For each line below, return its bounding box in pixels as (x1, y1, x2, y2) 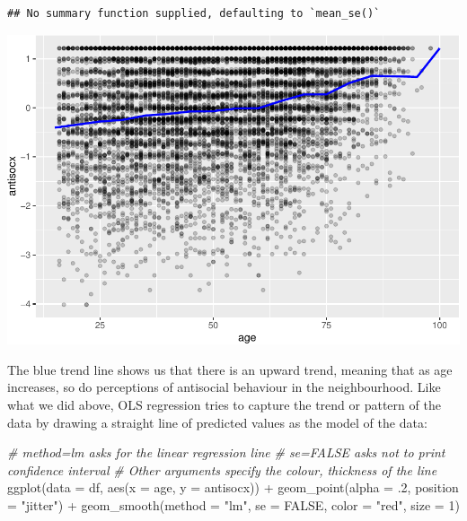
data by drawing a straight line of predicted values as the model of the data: (7, 412, 427, 431)
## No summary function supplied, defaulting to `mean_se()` (7, 7, 381, 20)
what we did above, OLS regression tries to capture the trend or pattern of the (7, 395, 441, 414)
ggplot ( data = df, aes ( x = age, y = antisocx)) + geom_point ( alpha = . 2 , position (7, 478, 459, 497)
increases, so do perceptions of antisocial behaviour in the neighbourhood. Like (7, 378, 441, 396)
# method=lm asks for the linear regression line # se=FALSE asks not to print (7, 443, 445, 462)
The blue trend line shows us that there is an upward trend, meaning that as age (7, 360, 453, 378)
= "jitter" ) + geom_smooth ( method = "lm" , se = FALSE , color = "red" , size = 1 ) (7, 496, 460, 515)
